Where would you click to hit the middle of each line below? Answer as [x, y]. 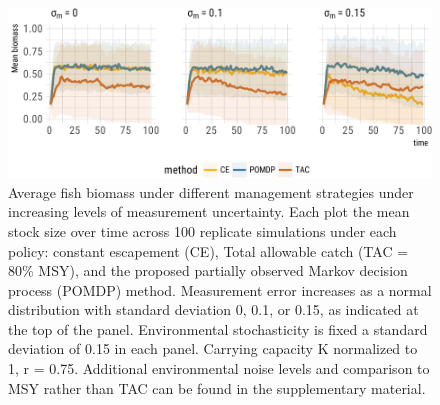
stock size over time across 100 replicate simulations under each [202, 230]
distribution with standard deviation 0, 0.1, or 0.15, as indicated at [213, 309]
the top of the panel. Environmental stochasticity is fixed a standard [218, 328]
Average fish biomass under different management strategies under [211, 191]
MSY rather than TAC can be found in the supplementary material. [217, 387]
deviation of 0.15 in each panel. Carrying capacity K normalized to [213, 348]
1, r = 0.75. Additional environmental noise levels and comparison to [219, 368]
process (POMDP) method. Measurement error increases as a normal [220, 289]
